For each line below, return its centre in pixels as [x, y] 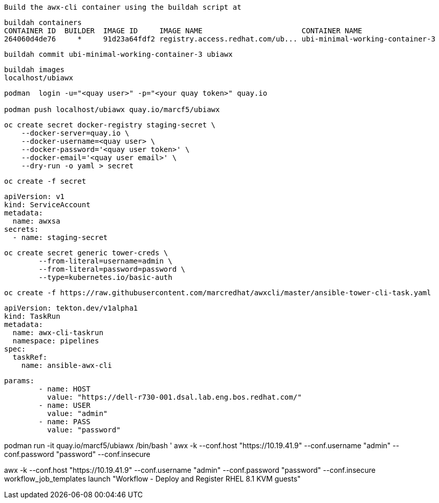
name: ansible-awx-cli [67, 365]
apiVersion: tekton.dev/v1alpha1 [71, 308]
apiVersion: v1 [35, 196]
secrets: [21, 229]
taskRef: [30, 357]
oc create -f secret [45, 181]
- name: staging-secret [60, 237]
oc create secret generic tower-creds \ [86, 253]
